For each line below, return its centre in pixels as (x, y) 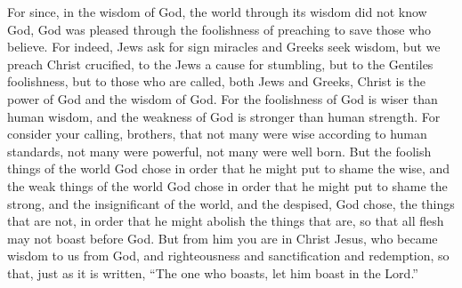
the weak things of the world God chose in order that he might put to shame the (227, 185)
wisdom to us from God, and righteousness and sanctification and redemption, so (228, 256)
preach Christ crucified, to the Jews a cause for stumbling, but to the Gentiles (220, 64)
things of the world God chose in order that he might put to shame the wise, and (229, 168)
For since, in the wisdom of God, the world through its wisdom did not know (217, 12)
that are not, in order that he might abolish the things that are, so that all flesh (226, 221)
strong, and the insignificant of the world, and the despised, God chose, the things (231, 203)
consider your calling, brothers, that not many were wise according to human (217, 134)
